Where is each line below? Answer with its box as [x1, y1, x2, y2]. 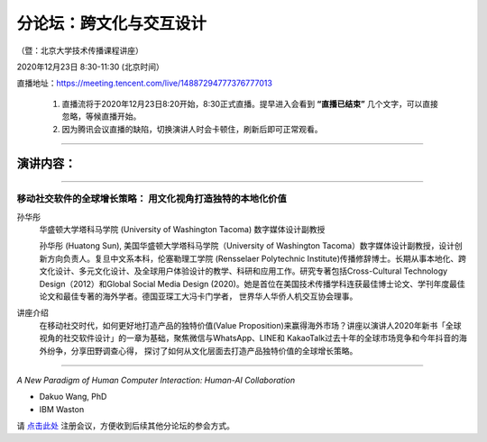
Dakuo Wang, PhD [39, 392, 107, 402]
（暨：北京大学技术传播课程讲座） [16, 45, 143, 56]
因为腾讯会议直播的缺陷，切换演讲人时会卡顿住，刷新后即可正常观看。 [61, 123, 323, 134]
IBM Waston [39, 403, 85, 414]
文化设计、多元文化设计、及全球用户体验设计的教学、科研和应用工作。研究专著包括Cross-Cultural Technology [39, 266, 448, 276]
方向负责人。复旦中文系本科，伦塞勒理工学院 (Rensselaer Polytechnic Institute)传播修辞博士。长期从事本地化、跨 [46, 253, 467, 264]
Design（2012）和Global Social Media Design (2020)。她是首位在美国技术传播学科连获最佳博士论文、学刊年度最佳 [39, 278, 465, 289]
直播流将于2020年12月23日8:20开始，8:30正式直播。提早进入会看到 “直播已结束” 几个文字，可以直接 [61, 98, 439, 109]
